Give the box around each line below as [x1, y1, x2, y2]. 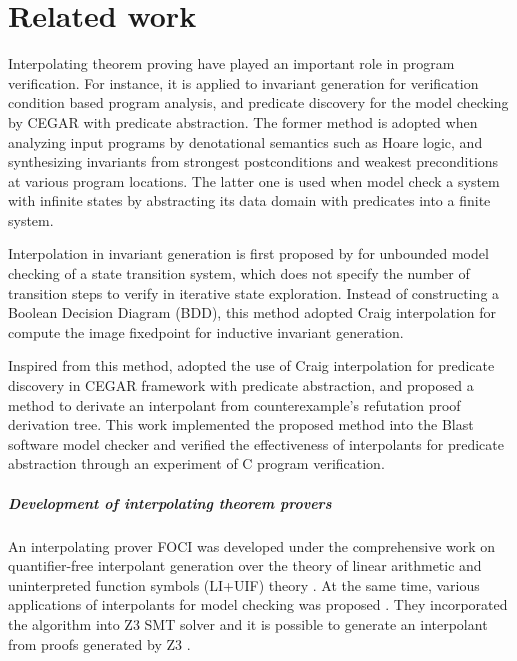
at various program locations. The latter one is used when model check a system [8, 170, 500, 191]
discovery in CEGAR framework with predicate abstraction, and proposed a [8, 375, 474, 396]
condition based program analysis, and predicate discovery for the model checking [8, 92, 509, 113]
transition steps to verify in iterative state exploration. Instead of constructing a [8, 282, 500, 303]
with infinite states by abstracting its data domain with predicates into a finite [8, 190, 491, 211]
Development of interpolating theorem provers [8, 492, 332, 513]
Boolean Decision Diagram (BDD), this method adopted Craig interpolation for [8, 302, 497, 323]
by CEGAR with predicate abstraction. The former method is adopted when [8, 111, 478, 132]
